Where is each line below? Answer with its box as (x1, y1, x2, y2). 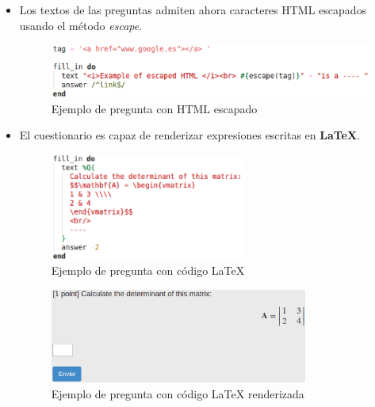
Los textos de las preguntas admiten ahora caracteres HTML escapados (19, 2, 367, 17)
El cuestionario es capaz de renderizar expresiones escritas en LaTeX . (19, 127, 361, 143)
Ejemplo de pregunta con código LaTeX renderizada (51, 385, 304, 401)
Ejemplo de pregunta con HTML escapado (51, 100, 258, 116)
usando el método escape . (19, 17, 143, 33)
